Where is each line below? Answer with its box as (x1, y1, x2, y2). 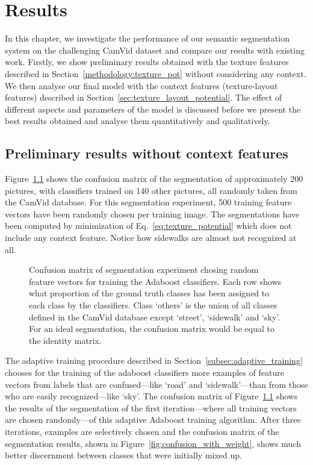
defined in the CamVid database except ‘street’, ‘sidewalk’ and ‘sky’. (29, 310, 280, 323)
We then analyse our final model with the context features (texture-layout (5, 79, 278, 92)
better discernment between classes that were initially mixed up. (5, 449, 242, 461)
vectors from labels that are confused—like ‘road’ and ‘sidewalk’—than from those (5, 378, 308, 390)
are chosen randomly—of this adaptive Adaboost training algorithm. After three (5, 413, 301, 426)
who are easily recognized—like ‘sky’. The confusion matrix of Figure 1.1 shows (5, 390, 298, 402)
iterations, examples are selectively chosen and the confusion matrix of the (5, 425, 279, 437)
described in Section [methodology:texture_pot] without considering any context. (5, 67, 306, 80)
